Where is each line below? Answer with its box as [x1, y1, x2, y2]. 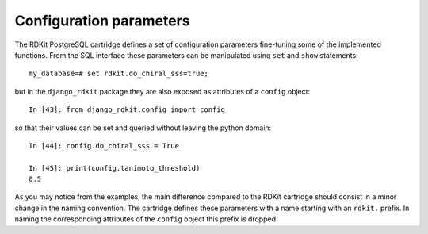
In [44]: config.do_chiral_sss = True [29, 141, 180, 150]
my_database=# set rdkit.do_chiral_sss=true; [29, 69, 209, 79]
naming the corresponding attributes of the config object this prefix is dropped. [14, 214, 278, 224]
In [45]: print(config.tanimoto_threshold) [29, 163, 201, 172]
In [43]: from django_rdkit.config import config [29, 105, 226, 114]
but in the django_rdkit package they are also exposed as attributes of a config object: [14, 86, 311, 96]
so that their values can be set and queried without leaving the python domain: [14, 123, 272, 132]
